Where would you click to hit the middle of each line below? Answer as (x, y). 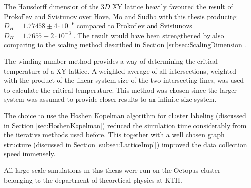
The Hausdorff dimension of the (51, 6)
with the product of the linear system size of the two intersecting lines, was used (124, 80)
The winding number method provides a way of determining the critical (111, 61)
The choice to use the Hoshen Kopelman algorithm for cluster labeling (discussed (125, 115)
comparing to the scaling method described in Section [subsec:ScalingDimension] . (125, 45)
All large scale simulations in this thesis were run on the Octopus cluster (112, 170)
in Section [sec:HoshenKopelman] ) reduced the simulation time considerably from (125, 125)
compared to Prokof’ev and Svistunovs (134, 26)
